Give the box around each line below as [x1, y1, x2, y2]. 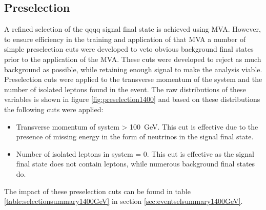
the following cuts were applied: [4, 103, 104, 114]
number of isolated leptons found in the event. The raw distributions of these [4, 83, 246, 94]
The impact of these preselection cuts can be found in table [4, 185, 191, 196]
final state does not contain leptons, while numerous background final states [16, 158, 255, 169]
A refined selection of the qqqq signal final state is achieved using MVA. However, [4, 24, 261, 34]
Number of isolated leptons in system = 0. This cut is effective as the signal [16, 148, 254, 159]
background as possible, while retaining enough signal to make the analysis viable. [4, 64, 262, 74]
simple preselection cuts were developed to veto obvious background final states [4, 44, 254, 54]
